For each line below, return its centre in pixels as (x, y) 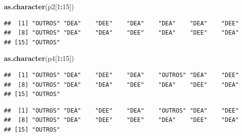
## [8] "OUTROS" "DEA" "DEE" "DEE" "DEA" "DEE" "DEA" (121, 120)
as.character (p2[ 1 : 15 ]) (39, 6)
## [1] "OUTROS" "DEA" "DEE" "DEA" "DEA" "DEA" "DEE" (121, 23)
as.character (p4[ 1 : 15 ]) (39, 58)
